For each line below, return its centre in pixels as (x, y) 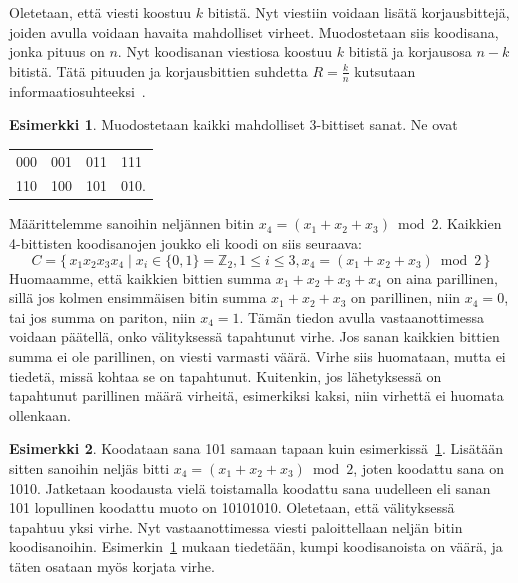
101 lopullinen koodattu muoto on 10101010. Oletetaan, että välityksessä (232, 507)
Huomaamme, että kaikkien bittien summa (140, 277)
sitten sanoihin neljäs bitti (89, 468)
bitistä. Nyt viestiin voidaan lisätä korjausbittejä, (358, 12)
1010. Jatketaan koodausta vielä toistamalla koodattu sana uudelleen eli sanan (250, 487)
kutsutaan (385, 70)
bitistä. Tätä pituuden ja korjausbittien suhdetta (158, 70)
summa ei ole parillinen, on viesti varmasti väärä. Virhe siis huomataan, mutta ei (257, 356)
